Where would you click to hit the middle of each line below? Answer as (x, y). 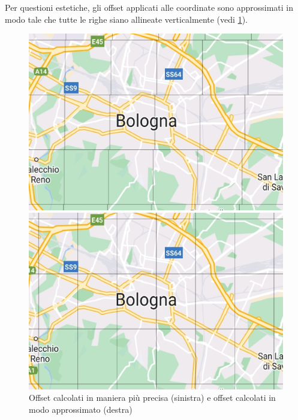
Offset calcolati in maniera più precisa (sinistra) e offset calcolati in (152, 398)
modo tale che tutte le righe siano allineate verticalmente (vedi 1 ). (126, 19)
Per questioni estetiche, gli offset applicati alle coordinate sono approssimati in (149, 7)
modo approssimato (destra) (81, 409)
